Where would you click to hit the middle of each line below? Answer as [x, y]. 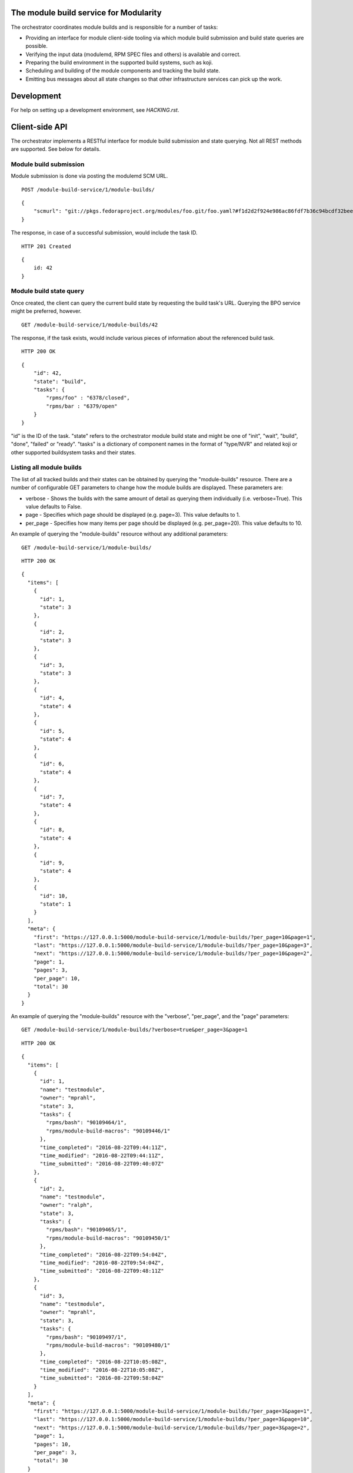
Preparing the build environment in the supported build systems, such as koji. [119, 62]
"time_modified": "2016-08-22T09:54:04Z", [102, 1263]
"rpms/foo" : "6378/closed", [88, 398]
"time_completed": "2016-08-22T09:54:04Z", [104, 1254]
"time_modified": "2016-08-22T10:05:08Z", [102, 1370]
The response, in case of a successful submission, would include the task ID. [104, 233]
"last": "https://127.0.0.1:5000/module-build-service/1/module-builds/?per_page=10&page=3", [173, 945]
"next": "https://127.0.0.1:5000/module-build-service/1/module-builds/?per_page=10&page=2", [173, 954]
